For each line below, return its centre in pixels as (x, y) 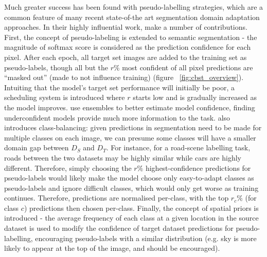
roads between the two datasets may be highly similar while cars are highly (123, 157)
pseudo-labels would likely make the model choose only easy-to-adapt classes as (129, 178)
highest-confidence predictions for (198, 167)
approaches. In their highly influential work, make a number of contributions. (126, 27)
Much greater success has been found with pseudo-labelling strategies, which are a (134, 7)
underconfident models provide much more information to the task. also (117, 117)
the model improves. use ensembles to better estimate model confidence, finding (130, 107)
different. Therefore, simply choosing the (68, 167)
